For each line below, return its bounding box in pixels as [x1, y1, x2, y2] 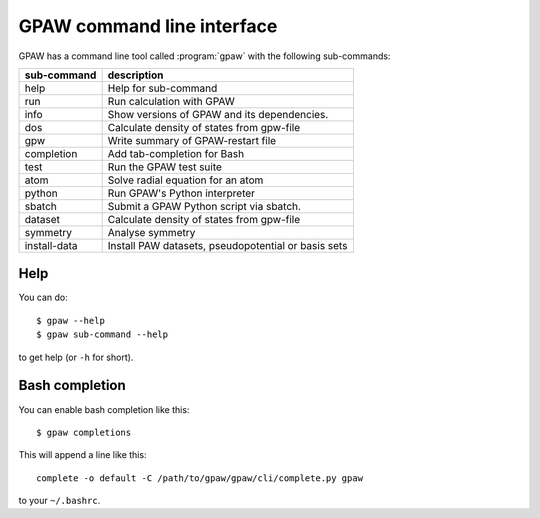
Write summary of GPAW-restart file [107, 133, 277, 147]
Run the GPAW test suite [107, 160, 222, 174]
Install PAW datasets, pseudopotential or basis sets [107, 238, 348, 252]
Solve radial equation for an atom [107, 173, 264, 187]
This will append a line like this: [18, 449, 147, 461]
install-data [24, 238, 78, 252]
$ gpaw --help [36, 315, 105, 326]
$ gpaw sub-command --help [36, 329, 169, 340]
